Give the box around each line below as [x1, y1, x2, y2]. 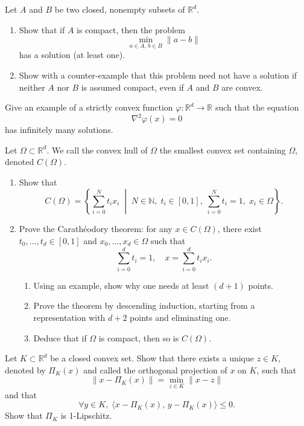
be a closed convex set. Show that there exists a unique [50, 352, 254, 364]
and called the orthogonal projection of [83, 363, 227, 376]
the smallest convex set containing [159, 143, 286, 156]
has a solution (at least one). [19, 48, 125, 61]
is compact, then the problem [77, 23, 185, 36]
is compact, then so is [98, 331, 179, 344]
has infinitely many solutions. [5, 123, 113, 136]
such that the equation [215, 101, 299, 114]
